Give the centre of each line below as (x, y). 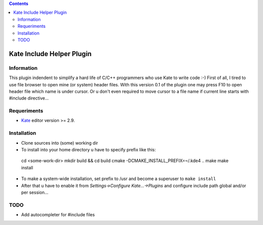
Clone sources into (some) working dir (60, 143)
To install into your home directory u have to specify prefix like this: (88, 149)
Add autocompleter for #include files (58, 215)
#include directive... (29, 98)
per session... (35, 192)
